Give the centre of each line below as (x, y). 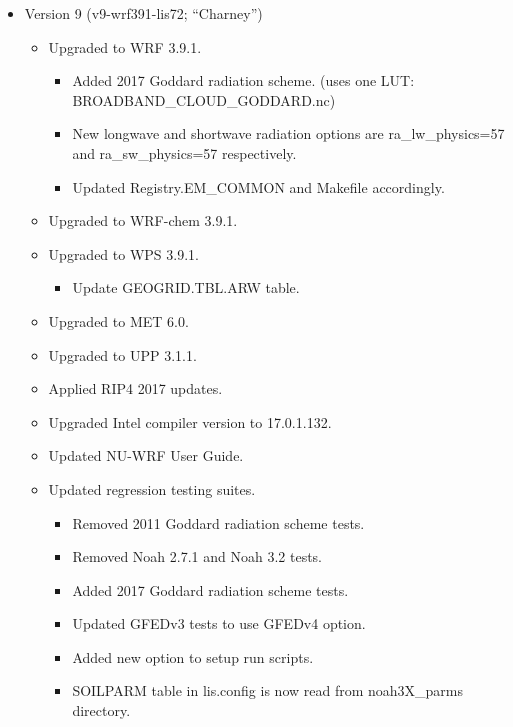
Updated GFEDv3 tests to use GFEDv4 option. (219, 623)
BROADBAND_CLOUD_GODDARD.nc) (204, 99)
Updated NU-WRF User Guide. (146, 455)
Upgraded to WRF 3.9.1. (125, 46)
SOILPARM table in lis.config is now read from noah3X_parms (268, 690)
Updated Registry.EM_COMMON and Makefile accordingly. (258, 186)
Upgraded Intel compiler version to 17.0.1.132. (190, 421)
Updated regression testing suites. (152, 488)
